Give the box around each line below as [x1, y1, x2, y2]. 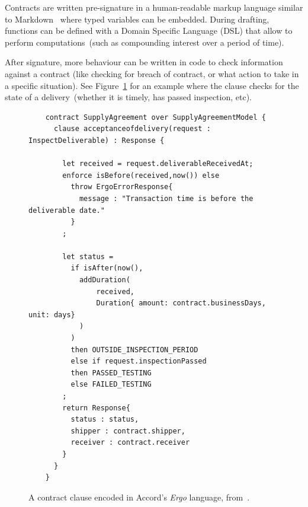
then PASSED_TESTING [70, 368, 152, 377]
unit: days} [28, 310, 75, 319]
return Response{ [62, 403, 130, 412]
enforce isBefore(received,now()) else [62, 171, 220, 180]
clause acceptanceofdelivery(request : [53, 125, 211, 133]
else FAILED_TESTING [70, 380, 152, 389]
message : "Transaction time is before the [79, 194, 254, 203]
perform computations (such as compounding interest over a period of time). [5, 36, 284, 48]
